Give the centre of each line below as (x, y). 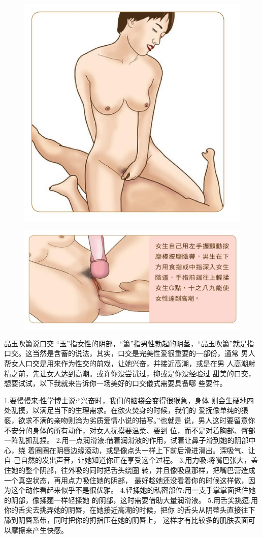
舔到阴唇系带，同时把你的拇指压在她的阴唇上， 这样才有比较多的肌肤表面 (126, 519)
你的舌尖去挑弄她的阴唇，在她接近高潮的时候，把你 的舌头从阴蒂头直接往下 (130, 510)
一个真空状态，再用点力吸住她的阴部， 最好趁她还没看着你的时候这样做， (126, 480)
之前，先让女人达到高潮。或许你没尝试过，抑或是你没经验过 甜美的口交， (133, 373)
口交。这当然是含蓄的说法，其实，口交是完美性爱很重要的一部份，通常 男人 (130, 353)
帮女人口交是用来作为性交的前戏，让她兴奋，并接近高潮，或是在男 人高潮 (126, 363)
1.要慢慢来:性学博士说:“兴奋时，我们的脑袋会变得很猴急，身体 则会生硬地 (125, 400)
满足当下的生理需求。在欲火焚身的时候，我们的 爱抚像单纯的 (140, 410)
